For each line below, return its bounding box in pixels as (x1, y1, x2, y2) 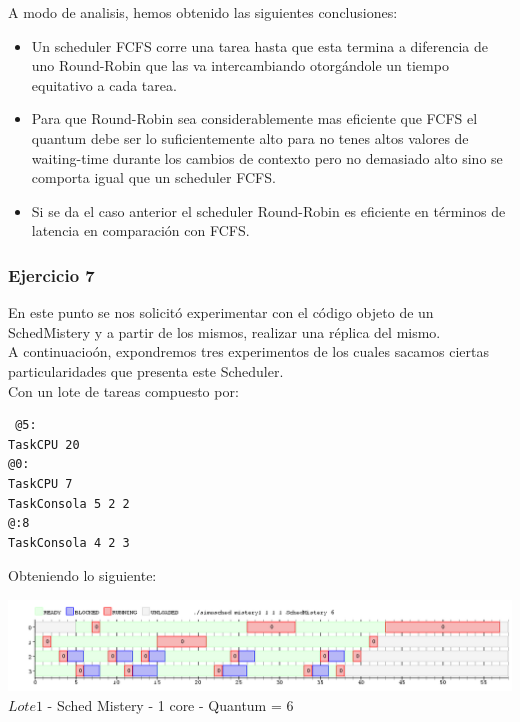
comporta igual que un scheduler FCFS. (31, 167, 276, 188)
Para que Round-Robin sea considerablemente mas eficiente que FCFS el (31, 108, 478, 129)
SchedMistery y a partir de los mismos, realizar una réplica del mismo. (8, 321, 441, 342)
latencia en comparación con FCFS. (31, 220, 250, 241)
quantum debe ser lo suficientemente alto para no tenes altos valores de (31, 127, 469, 148)
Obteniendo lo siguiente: (8, 565, 157, 586)
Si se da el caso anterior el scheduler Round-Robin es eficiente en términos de (31, 200, 506, 221)
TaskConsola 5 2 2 (8, 496, 130, 511)
